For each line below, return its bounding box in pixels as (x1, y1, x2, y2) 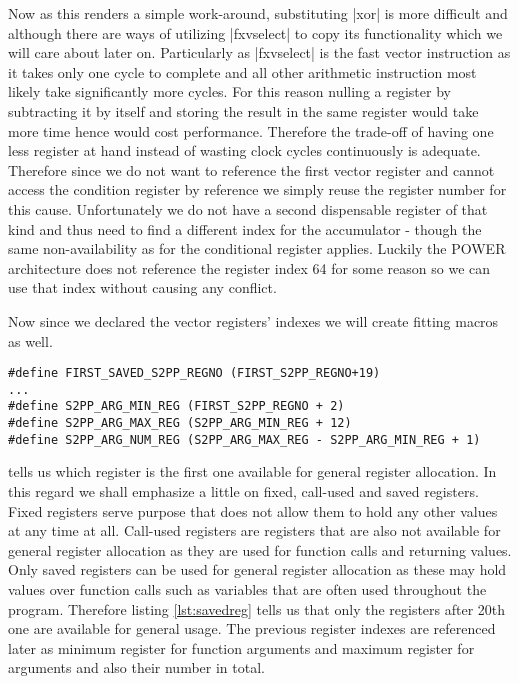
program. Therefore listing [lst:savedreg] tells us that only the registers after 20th (8, 598, 506, 619)
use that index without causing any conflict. (8, 277, 277, 298)
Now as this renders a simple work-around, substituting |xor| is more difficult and (8, 3, 508, 23)
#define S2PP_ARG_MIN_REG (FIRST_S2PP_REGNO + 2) (8, 399, 345, 414)
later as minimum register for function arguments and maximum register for (8, 637, 475, 658)
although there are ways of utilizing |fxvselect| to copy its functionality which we (8, 22, 503, 43)
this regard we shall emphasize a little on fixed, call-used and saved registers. (8, 480, 479, 501)
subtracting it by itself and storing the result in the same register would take (8, 100, 479, 121)
